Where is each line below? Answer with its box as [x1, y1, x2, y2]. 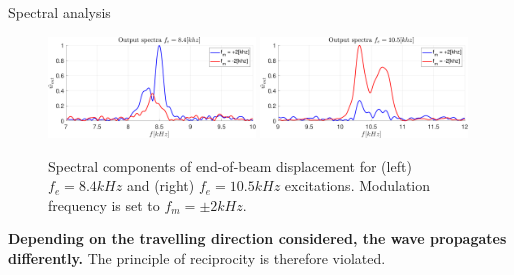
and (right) [126, 175, 195, 196]
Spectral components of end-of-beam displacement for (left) [48, 155, 412, 176]
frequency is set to [48, 194, 160, 215]
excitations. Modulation [284, 175, 430, 196]
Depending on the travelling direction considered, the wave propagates [8, 228, 507, 249]
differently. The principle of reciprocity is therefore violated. [8, 248, 386, 268]
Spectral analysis [8, 2, 111, 22]
